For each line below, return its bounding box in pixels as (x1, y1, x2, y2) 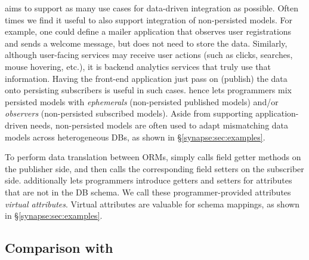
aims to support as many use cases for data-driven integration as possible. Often (5, 2, 298, 14)
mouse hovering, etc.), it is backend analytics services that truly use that (5, 60, 271, 72)
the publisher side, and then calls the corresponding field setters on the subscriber (5, 162, 304, 175)
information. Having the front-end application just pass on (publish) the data (5, 72, 288, 84)
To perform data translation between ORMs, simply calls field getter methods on (5, 151, 301, 163)
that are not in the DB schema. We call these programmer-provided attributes (5, 185, 291, 198)
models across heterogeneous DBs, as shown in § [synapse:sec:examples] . (5, 130, 265, 143)
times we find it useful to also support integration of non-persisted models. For (5, 13, 292, 26)
